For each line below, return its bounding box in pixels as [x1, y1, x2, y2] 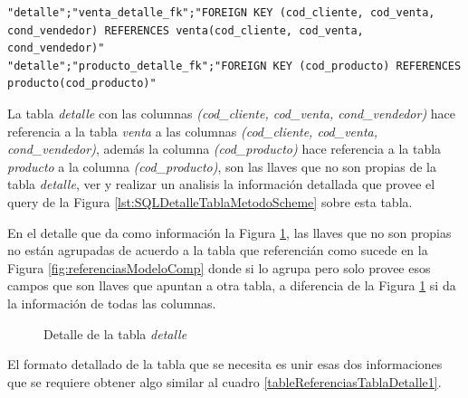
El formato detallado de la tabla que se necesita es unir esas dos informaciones [7, 355, 443, 374]
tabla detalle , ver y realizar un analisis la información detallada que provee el [7, 175, 435, 194]
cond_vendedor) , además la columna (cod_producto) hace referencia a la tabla [7, 139, 442, 158]
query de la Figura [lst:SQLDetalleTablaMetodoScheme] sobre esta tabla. [7, 192, 413, 211]
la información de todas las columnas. [7, 293, 216, 312]
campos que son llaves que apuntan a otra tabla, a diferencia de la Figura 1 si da [7, 276, 456, 295]
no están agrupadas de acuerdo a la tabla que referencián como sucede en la [7, 241, 428, 260]
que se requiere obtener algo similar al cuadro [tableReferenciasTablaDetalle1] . [7, 372, 442, 391]
